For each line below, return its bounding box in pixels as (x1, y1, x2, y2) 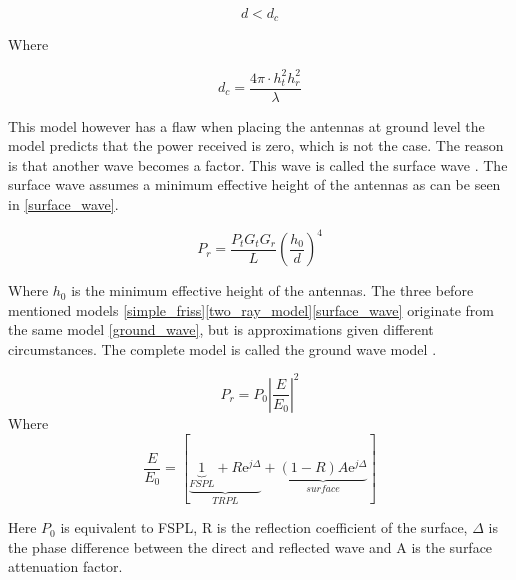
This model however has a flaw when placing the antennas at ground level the (8, 115, 485, 136)
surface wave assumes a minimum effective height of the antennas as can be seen (8, 174, 501, 195)
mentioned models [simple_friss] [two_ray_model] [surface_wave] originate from (8, 299, 494, 320)
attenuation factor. (8, 556, 123, 577)
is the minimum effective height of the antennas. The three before (71, 280, 474, 301)
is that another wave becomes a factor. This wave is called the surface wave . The (8, 154, 508, 175)
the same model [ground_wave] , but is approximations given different (8, 319, 434, 340)
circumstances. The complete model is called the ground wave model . (8, 338, 437, 359)
